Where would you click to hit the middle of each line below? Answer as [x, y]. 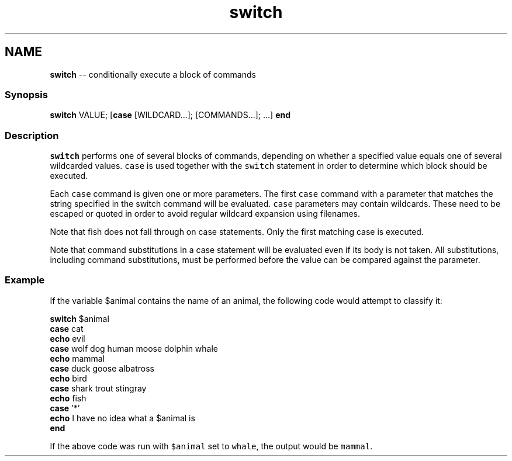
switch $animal [79, 318]
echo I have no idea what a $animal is [122, 418]
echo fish [68, 398]
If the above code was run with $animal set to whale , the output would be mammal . [211, 446]
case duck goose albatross [102, 368]
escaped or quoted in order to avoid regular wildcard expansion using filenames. [205, 214]
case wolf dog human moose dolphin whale [134, 348]
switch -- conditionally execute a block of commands [153, 74]
